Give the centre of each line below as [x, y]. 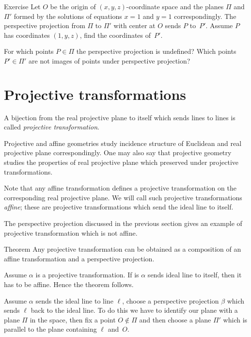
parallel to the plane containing [50, 329]
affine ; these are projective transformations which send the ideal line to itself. [119, 207]
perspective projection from [45, 25]
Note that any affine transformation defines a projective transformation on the [120, 188]
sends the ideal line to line [74, 300]
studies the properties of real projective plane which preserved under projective [121, 162]
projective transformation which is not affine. [71, 233]
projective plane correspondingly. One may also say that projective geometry [118, 152]
